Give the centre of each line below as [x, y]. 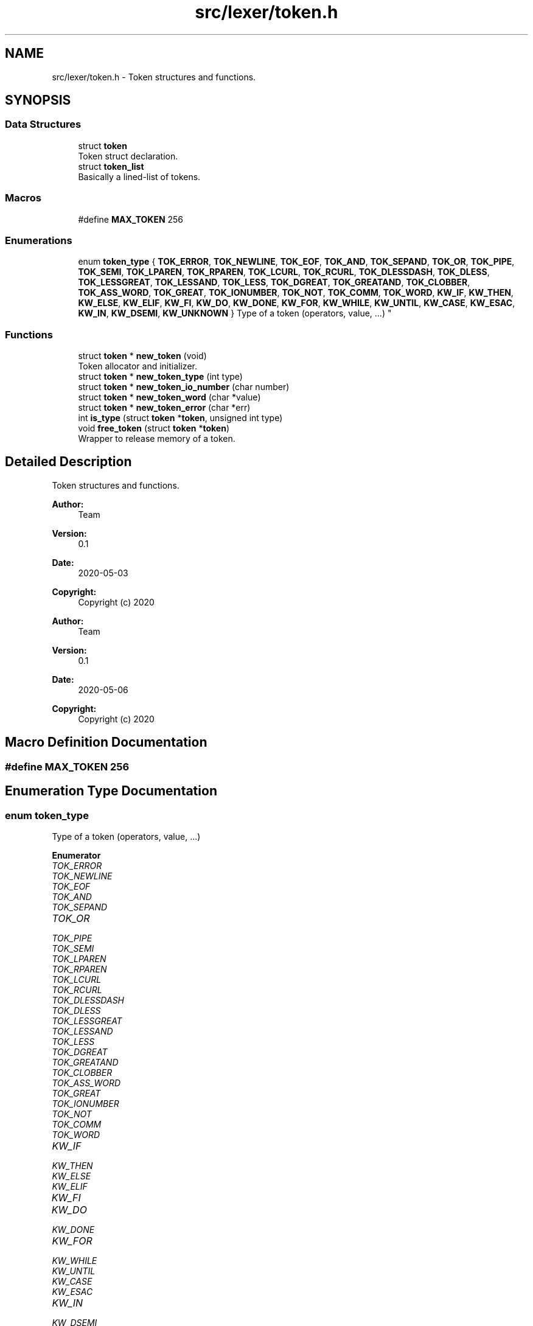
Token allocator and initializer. [138, 366]
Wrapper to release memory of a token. [157, 439]
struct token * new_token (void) [142, 356]
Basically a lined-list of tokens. [139, 176]
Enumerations [39, 240]
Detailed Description [68, 462]
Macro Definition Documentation [106, 742]
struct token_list [111, 166]
